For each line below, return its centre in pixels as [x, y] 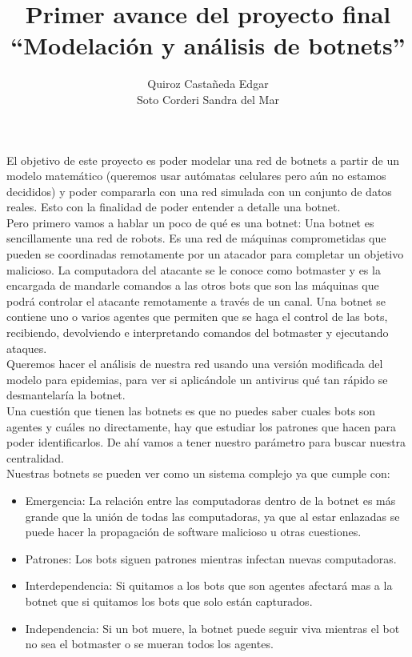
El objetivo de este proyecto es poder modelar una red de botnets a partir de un [203, 160]
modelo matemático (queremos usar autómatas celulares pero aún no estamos [196, 176]
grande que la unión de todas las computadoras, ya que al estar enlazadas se [212, 516]
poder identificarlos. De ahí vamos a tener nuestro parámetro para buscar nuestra [206, 442]
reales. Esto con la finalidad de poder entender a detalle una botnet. [174, 207]
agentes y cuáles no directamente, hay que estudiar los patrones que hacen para [202, 426]
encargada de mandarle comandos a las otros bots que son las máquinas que [193, 285]
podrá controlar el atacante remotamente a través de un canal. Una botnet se [196, 300]
